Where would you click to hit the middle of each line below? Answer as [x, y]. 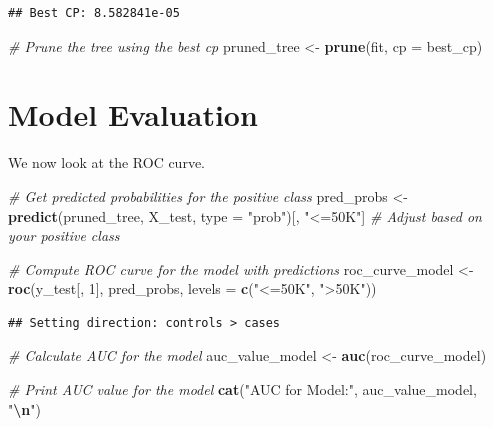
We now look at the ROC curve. [106, 162]
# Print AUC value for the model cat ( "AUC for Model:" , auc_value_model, [242, 389]
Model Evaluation [133, 114]
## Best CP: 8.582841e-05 [94, 13]
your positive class [64, 235]
